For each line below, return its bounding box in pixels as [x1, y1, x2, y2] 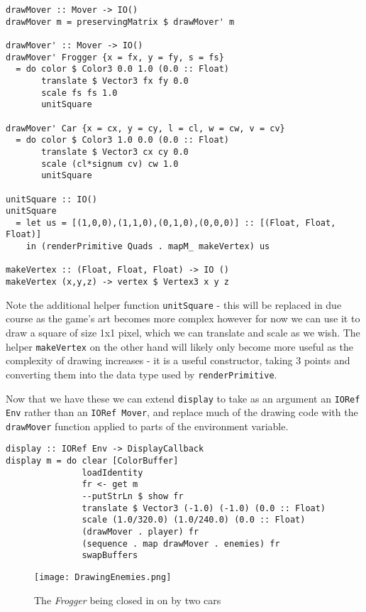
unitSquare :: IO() [6, 194, 97, 204]
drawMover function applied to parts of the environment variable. [6, 418, 289, 433]
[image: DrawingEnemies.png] [34, 572, 172, 583]
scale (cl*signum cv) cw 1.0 [41, 158, 179, 169]
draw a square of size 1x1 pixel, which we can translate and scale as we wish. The [6, 325, 360, 339]
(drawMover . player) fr [82, 527, 199, 537]
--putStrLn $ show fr [82, 491, 184, 502]
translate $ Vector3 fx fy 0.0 [41, 75, 189, 86]
